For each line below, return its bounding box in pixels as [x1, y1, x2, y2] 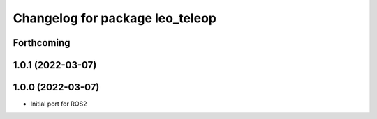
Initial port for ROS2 [30, 100, 87, 108]
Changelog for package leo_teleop [13, 10, 216, 26]
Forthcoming [13, 37, 71, 49]
